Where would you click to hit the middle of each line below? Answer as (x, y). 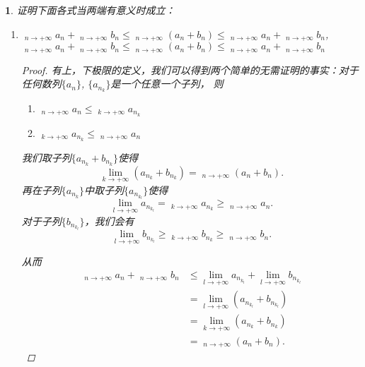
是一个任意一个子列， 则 (167, 84)
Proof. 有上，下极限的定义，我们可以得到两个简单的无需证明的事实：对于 (190, 70)
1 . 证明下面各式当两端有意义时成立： (90, 10)
